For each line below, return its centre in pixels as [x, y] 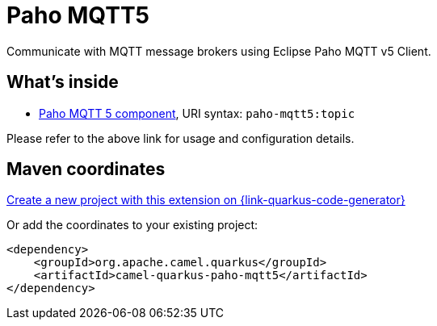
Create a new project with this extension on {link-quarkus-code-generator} [206, 200]
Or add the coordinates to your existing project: [132, 225]
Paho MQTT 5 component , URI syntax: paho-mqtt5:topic [197, 113]
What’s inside [63, 82]
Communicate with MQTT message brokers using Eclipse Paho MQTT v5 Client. [219, 51]
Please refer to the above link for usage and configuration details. [181, 138]
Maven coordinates [86, 169]
